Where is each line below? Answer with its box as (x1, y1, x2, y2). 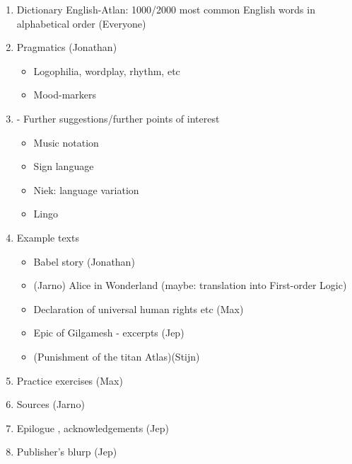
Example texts (16, 230, 79, 244)
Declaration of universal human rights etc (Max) (33, 301, 244, 316)
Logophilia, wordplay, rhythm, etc (33, 63, 180, 78)
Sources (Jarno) (16, 397, 85, 412)
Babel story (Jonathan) (33, 254, 135, 268)
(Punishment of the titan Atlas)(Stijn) (33, 349, 200, 363)
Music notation (33, 135, 99, 149)
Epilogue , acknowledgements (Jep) (16, 420, 169, 435)
